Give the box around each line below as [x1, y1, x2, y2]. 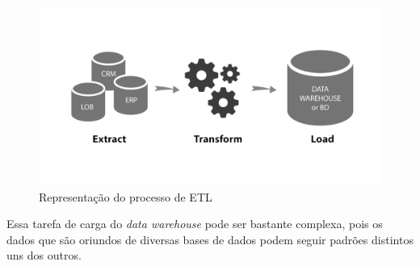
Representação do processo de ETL [39, 188, 212, 205]
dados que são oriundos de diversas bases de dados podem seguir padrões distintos [6, 231, 414, 247]
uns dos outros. [6, 247, 82, 264]
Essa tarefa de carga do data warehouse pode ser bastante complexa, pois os [6, 215, 383, 232]
